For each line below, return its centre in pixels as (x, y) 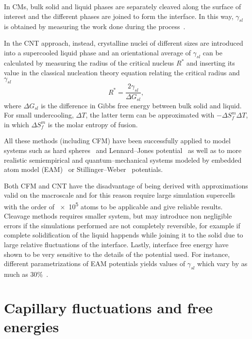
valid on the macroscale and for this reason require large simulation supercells (120, 195)
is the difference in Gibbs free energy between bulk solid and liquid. (141, 105)
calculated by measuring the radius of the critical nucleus (89, 63)
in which (17, 124)
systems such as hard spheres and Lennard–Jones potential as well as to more (123, 150)
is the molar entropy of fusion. (93, 124)
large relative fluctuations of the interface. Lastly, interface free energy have (116, 245)
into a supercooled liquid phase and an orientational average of (97, 52)
